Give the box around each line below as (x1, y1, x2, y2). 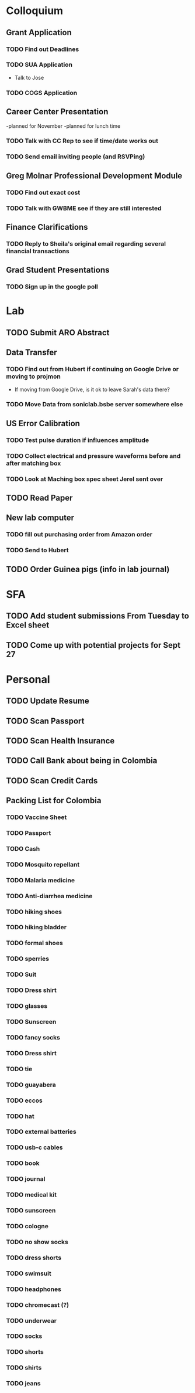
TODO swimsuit (6, 1269, 51, 1278)
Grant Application (6, 28, 72, 38)
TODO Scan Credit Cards (6, 776, 98, 786)
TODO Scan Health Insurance (6, 736, 115, 746)
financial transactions (6, 247, 70, 255)
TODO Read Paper (6, 492, 73, 502)
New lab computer (6, 513, 75, 523)
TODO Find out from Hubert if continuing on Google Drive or (6, 365, 179, 373)
